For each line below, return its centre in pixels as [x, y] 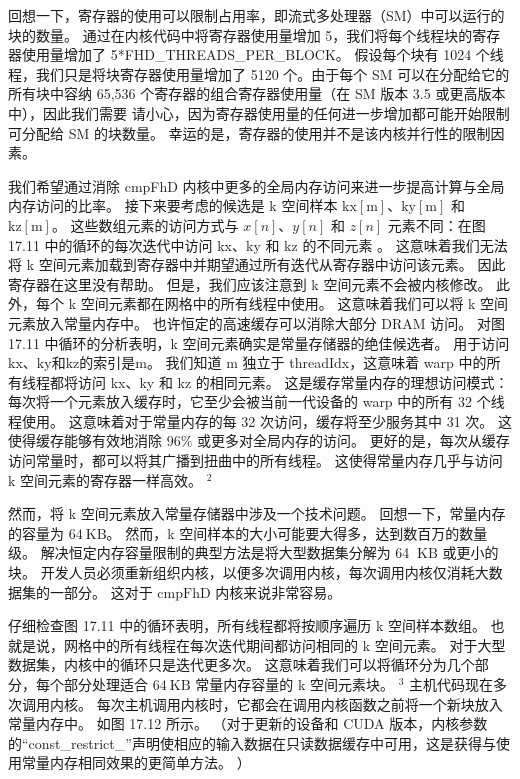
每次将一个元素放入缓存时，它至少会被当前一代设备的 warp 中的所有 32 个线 [256, 401]
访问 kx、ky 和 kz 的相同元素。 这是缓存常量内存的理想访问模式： [293, 381]
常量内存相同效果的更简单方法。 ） [136, 762]
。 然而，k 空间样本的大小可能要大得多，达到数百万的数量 [297, 532]
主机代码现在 [450, 684]
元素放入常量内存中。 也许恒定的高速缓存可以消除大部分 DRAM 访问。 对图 [256, 322]
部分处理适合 [105, 684]
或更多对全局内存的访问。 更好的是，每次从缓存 [353, 440]
